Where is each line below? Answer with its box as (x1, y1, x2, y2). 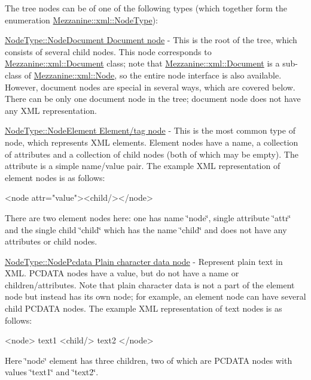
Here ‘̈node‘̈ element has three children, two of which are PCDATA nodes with (5, 354, 292, 366)
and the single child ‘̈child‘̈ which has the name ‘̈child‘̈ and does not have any (5, 223, 287, 236)
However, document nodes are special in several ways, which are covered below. (5, 80, 295, 93)
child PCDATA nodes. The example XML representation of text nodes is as (5, 302, 282, 315)
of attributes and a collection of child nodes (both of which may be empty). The (5, 147, 298, 160)
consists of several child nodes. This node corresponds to (5, 45, 212, 58)
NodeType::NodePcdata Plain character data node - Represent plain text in (5, 255, 283, 267)
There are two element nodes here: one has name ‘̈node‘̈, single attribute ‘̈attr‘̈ (5, 211, 291, 224)
